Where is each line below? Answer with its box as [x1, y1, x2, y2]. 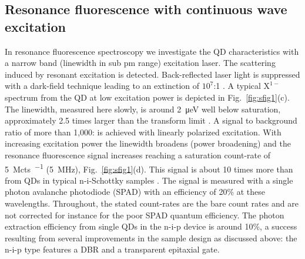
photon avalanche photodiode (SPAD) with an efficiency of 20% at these [5, 185, 266, 198]
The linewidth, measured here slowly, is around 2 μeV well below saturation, [5, 102, 281, 115]
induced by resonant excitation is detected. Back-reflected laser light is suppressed [5, 68, 300, 80]
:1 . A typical [213, 79, 261, 92]
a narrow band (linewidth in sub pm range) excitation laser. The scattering [5, 57, 276, 69]
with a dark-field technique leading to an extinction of [5, 79, 200, 92]
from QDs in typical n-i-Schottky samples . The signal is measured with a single [5, 174, 293, 186]
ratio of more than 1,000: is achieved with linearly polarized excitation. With [5, 125, 281, 138]
